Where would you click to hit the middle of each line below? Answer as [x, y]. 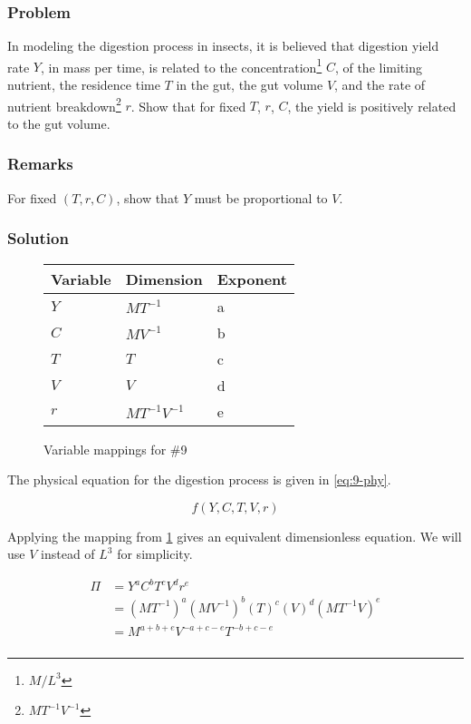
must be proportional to [261, 197]
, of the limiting [378, 67]
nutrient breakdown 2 [64, 104]
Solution [38, 238]
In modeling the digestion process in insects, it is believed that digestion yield [223, 46]
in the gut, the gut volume [250, 85]
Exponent [252, 279]
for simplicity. [155, 554]
